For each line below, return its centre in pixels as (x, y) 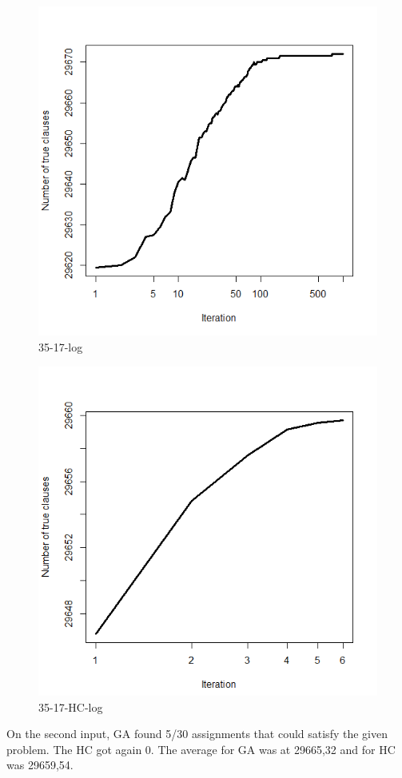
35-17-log (61, 347)
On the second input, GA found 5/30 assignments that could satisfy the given (197, 734)
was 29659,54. (40, 765)
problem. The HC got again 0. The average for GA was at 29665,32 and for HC (201, 749)
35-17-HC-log (71, 707)
